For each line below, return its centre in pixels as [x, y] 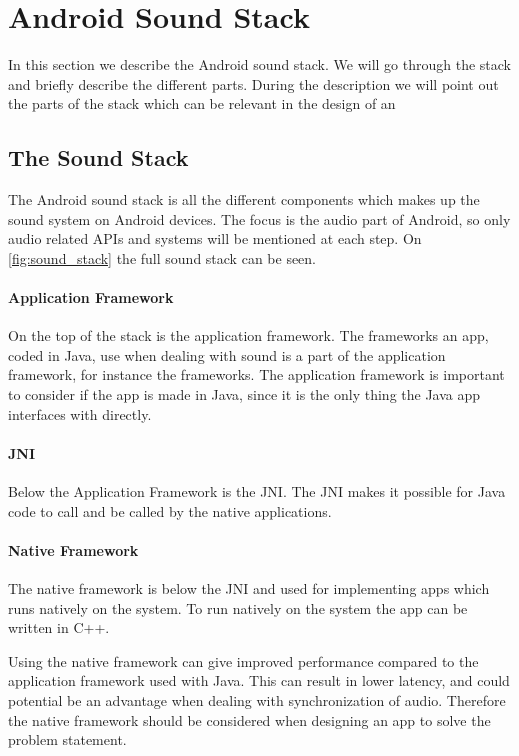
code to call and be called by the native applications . [170, 510]
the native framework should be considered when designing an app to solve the [249, 719]
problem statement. [67, 739]
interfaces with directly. [80, 413]
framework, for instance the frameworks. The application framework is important [256, 374]
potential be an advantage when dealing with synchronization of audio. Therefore [257, 700]
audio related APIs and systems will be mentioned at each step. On [215, 238]
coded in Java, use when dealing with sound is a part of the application [227, 354]
